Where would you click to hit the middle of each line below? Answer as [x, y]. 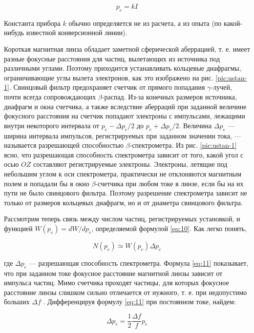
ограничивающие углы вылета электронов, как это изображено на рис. [109, 77]
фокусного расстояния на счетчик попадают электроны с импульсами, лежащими [125, 116]
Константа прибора [32, 23]
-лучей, [221, 87]
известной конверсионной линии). [77, 32]
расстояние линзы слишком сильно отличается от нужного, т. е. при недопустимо [126, 292]
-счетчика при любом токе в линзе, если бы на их [169, 183]
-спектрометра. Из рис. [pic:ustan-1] [183, 145]
